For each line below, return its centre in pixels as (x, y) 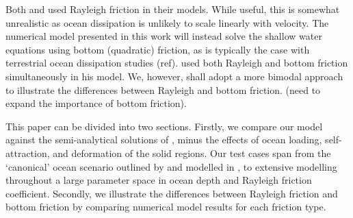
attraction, (28, 153)
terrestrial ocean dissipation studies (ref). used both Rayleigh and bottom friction (177, 63)
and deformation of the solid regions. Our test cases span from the (192, 153)
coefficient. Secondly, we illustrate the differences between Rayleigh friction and (172, 193)
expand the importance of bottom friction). (96, 103)
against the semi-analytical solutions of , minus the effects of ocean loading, (164, 140)
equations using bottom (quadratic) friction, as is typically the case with (158, 49)
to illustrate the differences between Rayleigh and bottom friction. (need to (163, 89)
